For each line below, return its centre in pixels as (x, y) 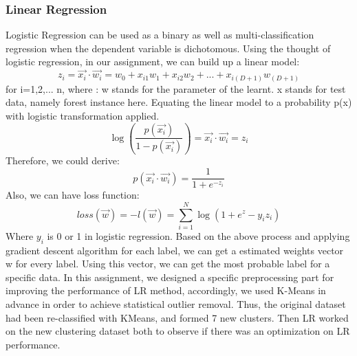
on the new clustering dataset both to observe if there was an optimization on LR (178, 331)
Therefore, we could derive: (63, 160)
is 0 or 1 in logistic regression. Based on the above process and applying (198, 235)
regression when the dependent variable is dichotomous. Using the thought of (168, 48)
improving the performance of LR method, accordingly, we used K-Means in (166, 290)
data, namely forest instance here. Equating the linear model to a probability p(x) (179, 102)
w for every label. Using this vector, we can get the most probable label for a (168, 264)
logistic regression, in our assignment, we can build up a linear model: (153, 62)
